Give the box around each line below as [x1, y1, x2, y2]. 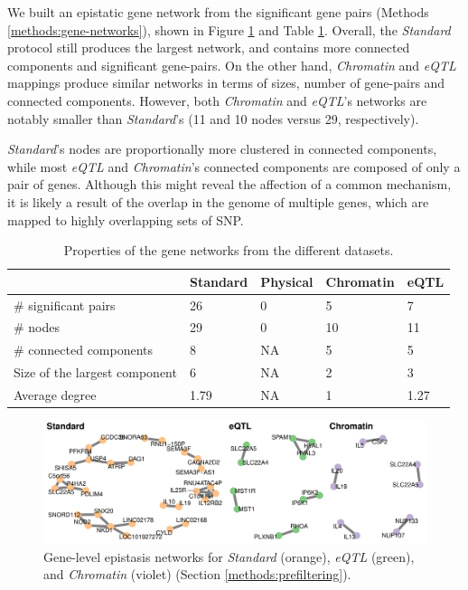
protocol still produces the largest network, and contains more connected [7, 38, 410, 57]
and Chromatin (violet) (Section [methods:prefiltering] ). [43, 565, 351, 584]
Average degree [14, 385, 97, 404]
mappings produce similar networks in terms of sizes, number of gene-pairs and [7, 73, 445, 92]
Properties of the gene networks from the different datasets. [63, 241, 394, 260]
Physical [260, 271, 314, 290]
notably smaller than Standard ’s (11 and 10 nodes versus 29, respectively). [7, 109, 419, 128]
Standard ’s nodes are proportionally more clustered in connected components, [7, 139, 437, 158]
